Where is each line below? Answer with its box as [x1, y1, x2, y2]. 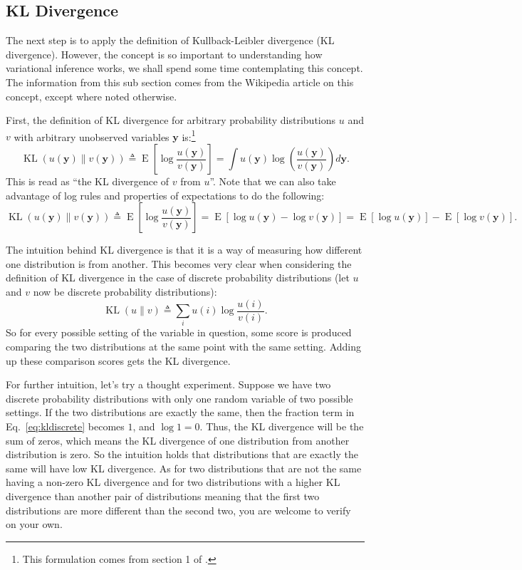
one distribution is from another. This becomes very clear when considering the [6, 256, 352, 271]
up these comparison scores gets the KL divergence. [6, 353, 231, 368]
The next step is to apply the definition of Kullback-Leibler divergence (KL [6, 33, 335, 48]
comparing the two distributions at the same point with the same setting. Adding [6, 338, 362, 353]
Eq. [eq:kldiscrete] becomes [6, 418, 125, 433]
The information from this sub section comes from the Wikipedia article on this [6, 74, 354, 89]
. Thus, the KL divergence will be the [199, 418, 364, 433]
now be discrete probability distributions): [33, 284, 217, 299]
